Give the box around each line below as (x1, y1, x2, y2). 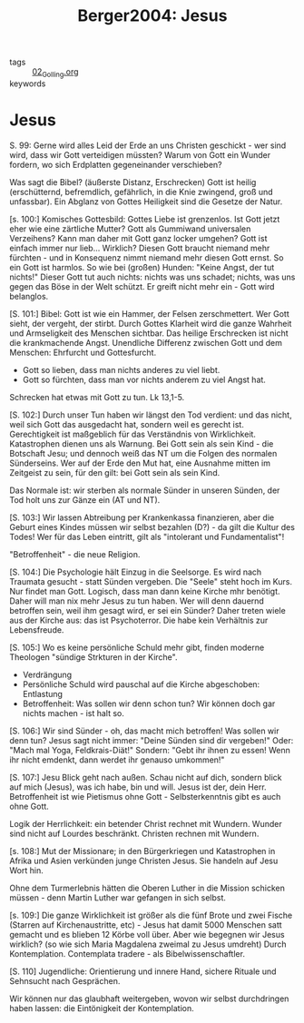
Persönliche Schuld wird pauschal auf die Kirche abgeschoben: (22, 678, 260, 690)
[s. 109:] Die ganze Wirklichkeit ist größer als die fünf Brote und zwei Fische (9, 910, 293, 920)
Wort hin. (9, 864, 44, 876)
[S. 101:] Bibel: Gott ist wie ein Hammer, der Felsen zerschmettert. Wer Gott (9, 308, 289, 319)
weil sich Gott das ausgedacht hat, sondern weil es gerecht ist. (9, 418, 245, 429)
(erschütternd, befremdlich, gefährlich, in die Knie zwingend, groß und (9, 186, 274, 197)
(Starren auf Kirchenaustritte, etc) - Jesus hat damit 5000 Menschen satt (9, 919, 283, 930)
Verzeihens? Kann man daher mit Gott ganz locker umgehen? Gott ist (9, 232, 268, 243)
